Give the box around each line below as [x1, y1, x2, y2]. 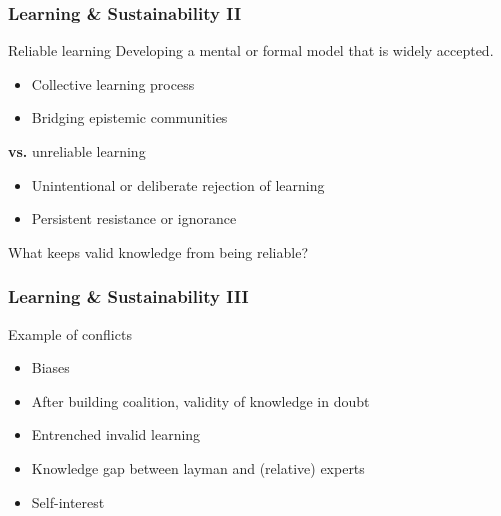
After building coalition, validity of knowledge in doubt [31, 390, 370, 411]
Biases [31, 357, 70, 378]
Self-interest [31, 491, 105, 512]
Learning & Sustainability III [8, 284, 249, 309]
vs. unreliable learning [8, 141, 146, 161]
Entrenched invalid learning [31, 424, 201, 445]
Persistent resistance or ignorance [31, 208, 237, 229]
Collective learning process [31, 73, 195, 94]
